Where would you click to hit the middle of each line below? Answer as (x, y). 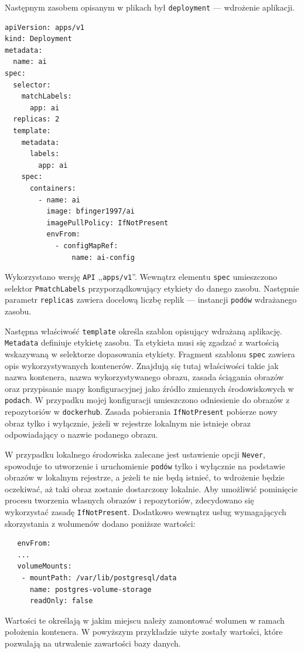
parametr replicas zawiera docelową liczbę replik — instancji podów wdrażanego (151, 300)
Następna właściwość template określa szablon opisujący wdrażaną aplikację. (144, 331)
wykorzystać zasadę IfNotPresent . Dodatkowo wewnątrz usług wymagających (146, 512)
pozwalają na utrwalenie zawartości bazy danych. (93, 643)
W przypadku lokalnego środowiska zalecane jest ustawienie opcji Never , (135, 454)
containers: (53, 188)
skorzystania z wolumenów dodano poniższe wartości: (100, 523)
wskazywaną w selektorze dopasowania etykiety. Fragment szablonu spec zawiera (150, 354)
